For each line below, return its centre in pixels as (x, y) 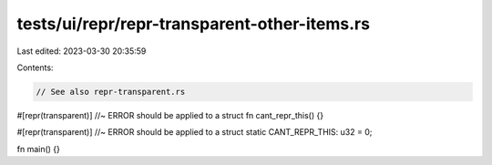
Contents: (35, 67)
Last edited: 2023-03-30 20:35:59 (82, 51)
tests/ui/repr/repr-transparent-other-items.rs (194, 24)
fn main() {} (39, 149)
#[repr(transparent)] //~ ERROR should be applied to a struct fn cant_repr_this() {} (170, 115)
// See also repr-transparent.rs (111, 92)
